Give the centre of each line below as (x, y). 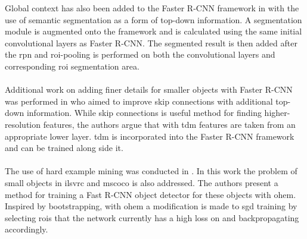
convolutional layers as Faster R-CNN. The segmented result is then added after (151, 43)
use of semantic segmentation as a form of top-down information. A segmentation (153, 19)
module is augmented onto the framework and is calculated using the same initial (153, 31)
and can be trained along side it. (64, 148)
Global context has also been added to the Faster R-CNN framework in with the (152, 8)
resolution (23, 124)
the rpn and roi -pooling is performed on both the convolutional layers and (140, 54)
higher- (277, 113)
